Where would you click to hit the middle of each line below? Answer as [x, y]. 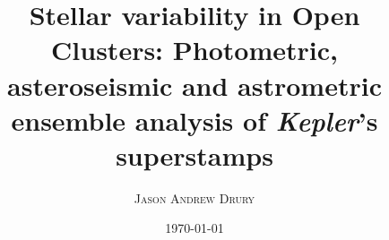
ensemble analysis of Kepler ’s [194, 120]
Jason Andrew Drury [194, 197]
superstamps [194, 154]
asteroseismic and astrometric [194, 85]
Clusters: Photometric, [194, 50]
